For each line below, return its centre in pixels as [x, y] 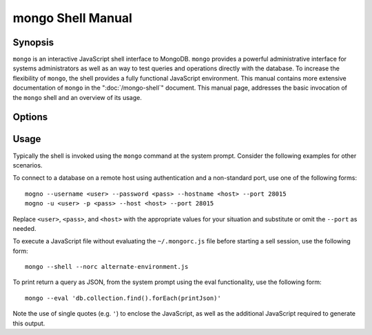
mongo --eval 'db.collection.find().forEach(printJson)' [123, 298]
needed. [24, 228]
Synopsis [33, 42]
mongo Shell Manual [72, 18]
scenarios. [28, 165]
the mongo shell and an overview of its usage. [77, 97]
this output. [29, 323]
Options [30, 117]
